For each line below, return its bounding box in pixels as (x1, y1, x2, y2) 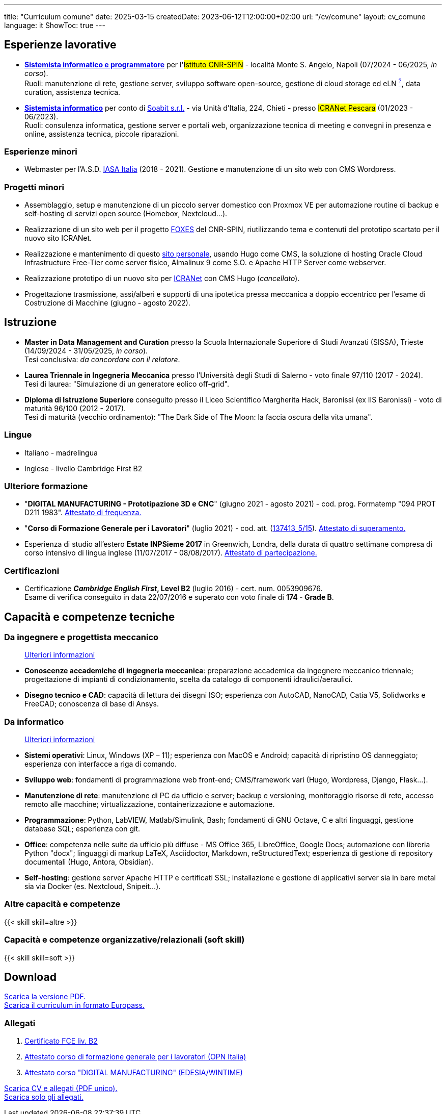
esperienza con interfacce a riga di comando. (24, 759, 177, 769)
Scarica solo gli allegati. (4, 1093, 83, 1102)
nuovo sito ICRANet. (24, 234, 92, 242)
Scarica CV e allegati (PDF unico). (4, 1084, 118, 1093)
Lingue (4, 429, 32, 440)
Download (4, 970, 57, 983)
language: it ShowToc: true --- (4, 21, 105, 30)
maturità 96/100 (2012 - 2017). (24, 403, 126, 413)
